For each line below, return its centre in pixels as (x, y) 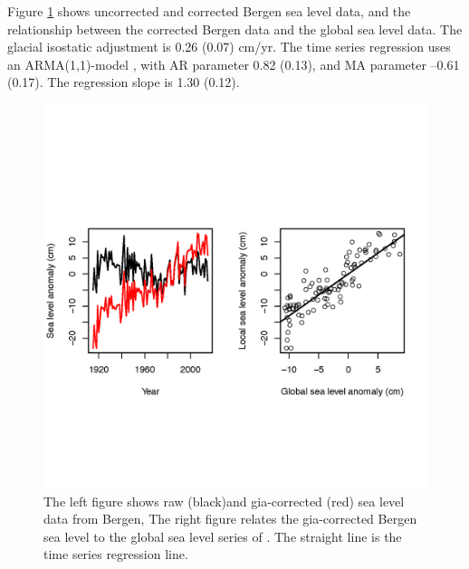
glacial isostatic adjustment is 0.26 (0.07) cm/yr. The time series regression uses (229, 47)
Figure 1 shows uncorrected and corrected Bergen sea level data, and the (209, 11)
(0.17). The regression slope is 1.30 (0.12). (124, 82)
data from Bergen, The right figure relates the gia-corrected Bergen (230, 519)
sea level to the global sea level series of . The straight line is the (223, 536)
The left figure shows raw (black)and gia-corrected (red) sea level (224, 501)
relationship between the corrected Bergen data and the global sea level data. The (235, 29)
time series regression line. (116, 554)
